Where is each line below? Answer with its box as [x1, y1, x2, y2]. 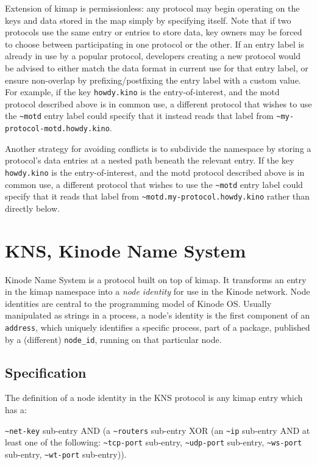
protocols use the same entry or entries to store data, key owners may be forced [5, 26, 302, 38]
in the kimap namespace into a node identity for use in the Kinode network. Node [5, 285, 310, 298]
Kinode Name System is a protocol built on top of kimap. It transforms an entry [5, 273, 307, 286]
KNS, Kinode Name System [5, 237, 246, 262]
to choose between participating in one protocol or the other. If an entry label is [5, 37, 304, 50]
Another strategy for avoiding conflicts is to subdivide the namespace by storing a [5, 142, 312, 154]
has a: [5, 403, 27, 416]
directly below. [5, 201, 60, 214]
